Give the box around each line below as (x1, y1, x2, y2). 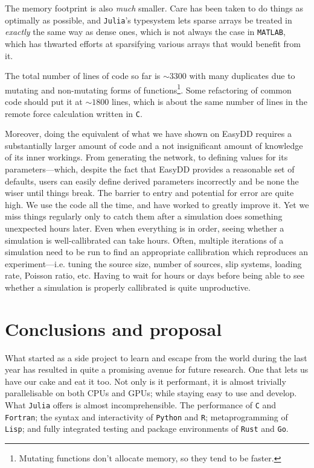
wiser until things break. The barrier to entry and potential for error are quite (5, 186, 294, 199)
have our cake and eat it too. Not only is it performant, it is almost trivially (5, 375, 286, 387)
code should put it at (5, 95, 83, 107)
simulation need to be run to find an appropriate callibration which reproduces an (5, 245, 309, 258)
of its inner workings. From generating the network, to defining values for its (5, 151, 288, 163)
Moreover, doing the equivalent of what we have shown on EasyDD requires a (5, 127, 292, 140)
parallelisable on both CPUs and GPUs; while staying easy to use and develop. (5, 387, 297, 399)
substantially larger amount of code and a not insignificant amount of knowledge (5, 139, 303, 151)
